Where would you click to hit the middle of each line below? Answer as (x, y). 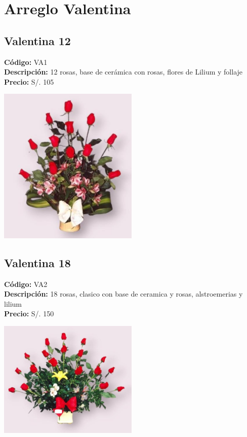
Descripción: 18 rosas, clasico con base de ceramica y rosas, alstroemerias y (124, 294)
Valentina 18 (37, 262)
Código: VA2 (26, 284)
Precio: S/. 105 (29, 81)
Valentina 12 (37, 40)
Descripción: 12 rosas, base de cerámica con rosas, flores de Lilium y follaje (124, 72)
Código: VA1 (26, 62)
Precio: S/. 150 (29, 314)
